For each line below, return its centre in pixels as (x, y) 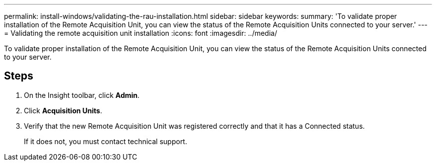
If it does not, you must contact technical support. (106, 141)
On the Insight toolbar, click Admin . (82, 95)
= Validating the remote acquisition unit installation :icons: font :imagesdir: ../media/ (141, 33)
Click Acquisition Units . (63, 110)
